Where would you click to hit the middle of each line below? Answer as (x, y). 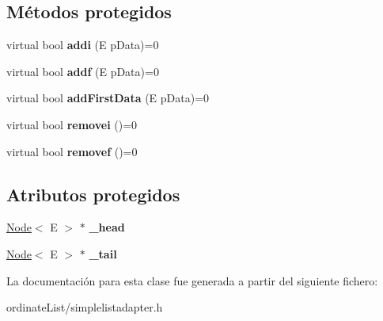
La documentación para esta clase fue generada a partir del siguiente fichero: (192, 280)
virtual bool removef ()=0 (72, 151)
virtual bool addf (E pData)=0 (83, 71)
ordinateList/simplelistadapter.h (85, 307)
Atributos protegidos (93, 194)
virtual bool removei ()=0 (72, 124)
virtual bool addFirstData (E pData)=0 (108, 98)
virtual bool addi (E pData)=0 (83, 45)
